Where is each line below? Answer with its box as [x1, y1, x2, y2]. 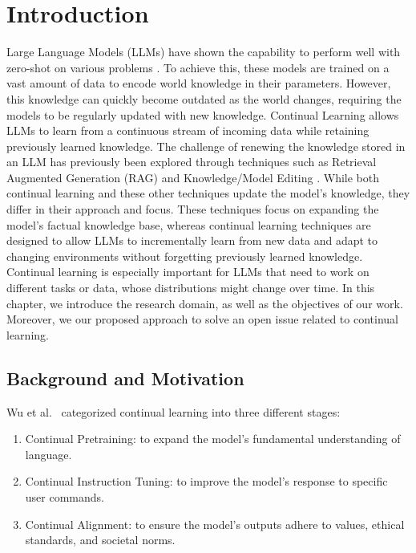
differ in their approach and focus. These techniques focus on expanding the [6, 201, 379, 218]
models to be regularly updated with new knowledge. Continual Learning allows [6, 106, 399, 123]
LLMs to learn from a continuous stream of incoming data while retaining [6, 122, 370, 139]
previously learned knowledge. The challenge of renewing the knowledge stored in [6, 137, 406, 154]
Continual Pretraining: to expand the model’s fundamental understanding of [25, 430, 401, 447]
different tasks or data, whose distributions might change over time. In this [6, 279, 375, 296]
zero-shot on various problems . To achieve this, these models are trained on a [6, 59, 390, 75]
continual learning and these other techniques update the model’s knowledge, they [6, 185, 410, 201]
